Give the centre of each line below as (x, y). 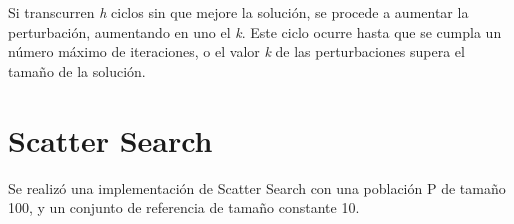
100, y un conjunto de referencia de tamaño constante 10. (184, 207)
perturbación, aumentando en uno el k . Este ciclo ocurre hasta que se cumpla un (255, 31)
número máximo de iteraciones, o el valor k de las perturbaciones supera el (236, 51)
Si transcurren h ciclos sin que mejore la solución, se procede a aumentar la (238, 12)
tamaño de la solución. (77, 70)
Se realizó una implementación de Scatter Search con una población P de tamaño (257, 187)
